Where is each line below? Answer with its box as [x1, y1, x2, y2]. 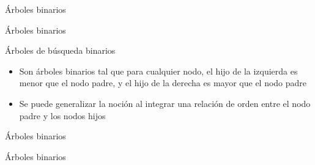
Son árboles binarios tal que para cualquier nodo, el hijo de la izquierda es [19, 64, 298, 77]
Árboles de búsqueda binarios [5, 44, 116, 57]
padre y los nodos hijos [19, 109, 106, 122]
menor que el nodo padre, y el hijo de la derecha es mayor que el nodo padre [19, 76, 307, 89]
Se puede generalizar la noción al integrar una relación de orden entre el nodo [19, 97, 311, 109]
